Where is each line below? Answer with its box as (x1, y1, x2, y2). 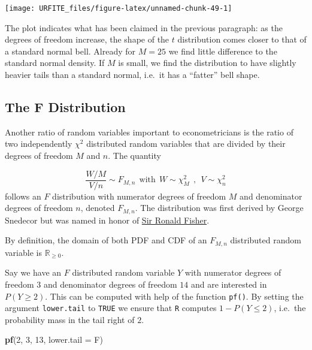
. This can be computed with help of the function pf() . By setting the (45, 289, 304, 302)
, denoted (80, 201, 115, 214)
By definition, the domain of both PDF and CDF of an (5, 234, 207, 246)
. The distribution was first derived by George (135, 201, 304, 214)
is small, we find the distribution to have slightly (118, 56, 296, 69)
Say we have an (5, 266, 62, 279)
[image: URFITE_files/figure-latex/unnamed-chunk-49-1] (5, 4, 232, 13)
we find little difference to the (168, 44, 277, 57)
